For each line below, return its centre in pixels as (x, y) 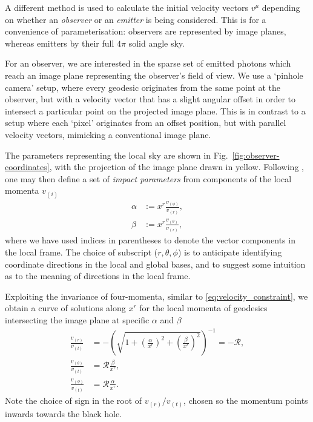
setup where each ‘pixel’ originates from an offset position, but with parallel (146, 123)
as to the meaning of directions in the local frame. (98, 276)
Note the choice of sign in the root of (74, 401)
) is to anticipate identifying (230, 252)
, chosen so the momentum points (246, 401)
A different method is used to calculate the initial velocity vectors (127, 7)
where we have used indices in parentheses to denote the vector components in (150, 240)
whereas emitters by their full (60, 43)
